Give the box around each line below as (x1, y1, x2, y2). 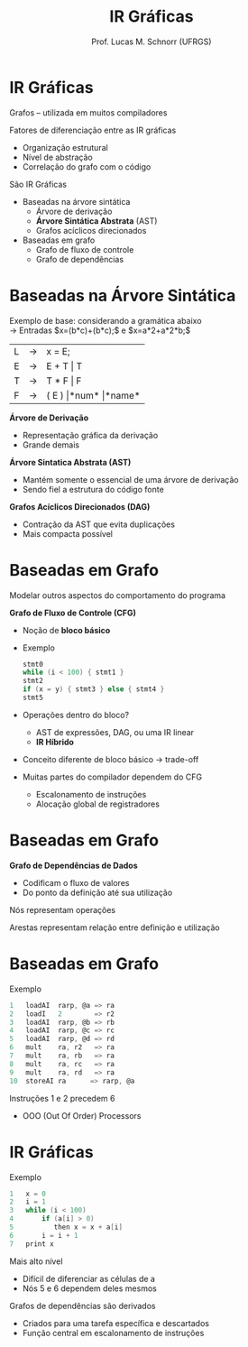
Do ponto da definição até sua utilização (22, 887, 173, 898)
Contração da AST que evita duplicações (22, 519, 176, 530)
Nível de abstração (22, 152, 93, 162)
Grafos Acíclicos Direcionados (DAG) (9, 501, 151, 512)
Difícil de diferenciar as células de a (22, 1273, 156, 1284)
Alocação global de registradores (35, 798, 161, 809)
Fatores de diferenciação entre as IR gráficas (9, 125, 177, 135)
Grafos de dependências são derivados (9, 1300, 156, 1311)
